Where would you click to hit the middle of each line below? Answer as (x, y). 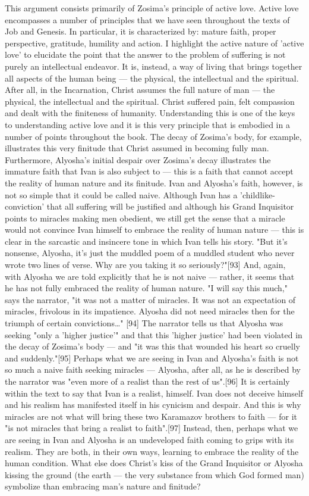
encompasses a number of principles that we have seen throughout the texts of (147, 19)
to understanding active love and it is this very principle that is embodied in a (147, 124)
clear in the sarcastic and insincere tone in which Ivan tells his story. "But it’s (146, 241)
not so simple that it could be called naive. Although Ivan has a (121, 194)
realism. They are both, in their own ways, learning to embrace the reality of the (152, 451)
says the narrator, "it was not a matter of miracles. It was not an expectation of (150, 299)
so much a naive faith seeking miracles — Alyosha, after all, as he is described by (153, 369)
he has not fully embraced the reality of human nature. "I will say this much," (146, 288)
